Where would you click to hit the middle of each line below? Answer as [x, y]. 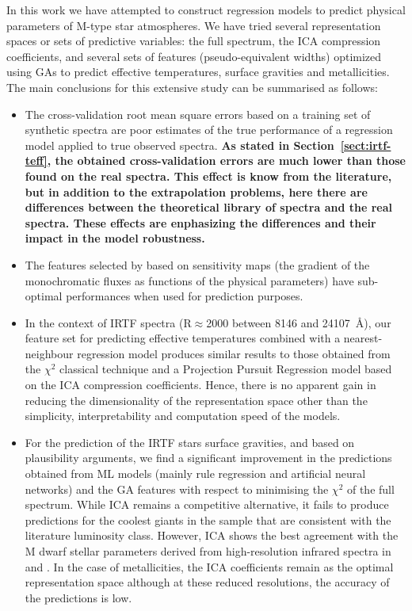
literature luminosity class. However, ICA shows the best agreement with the [212, 535]
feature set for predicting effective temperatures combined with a [183, 338]
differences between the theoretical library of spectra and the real [208, 207]
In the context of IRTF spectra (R [108, 322]
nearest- [363, 338]
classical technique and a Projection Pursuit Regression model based [226, 369]
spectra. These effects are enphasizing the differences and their [200, 222]
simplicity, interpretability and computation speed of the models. [183, 416]
